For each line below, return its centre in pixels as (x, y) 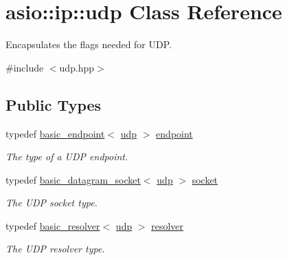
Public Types (54, 104)
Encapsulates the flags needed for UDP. (89, 44)
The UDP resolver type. (55, 249)
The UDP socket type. (51, 203)
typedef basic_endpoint (55, 133)
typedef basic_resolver (53, 225)
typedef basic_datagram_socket (73, 179)
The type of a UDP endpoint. (67, 156)
